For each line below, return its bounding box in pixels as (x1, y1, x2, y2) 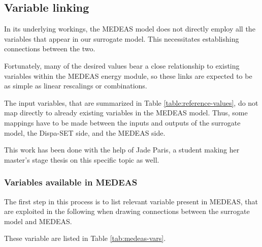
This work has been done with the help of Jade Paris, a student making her (4, 144, 240, 155)
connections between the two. (4, 43, 95, 54)
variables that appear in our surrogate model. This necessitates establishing (4, 33, 239, 44)
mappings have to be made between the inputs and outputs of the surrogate (4, 117, 241, 128)
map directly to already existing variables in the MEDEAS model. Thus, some (4, 107, 248, 118)
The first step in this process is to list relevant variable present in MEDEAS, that (4, 196, 258, 206)
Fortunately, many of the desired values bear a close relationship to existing (4, 60, 240, 71)
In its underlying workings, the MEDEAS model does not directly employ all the (4, 23, 255, 34)
